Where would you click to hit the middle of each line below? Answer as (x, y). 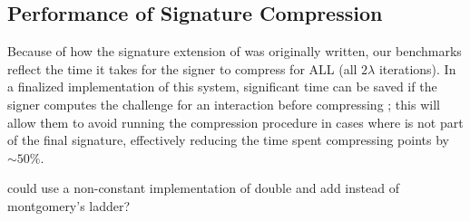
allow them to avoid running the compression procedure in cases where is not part (235, 122)
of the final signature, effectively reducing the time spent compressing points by (228, 140)
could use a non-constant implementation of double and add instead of (203, 188)
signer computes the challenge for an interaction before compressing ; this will (224, 104)
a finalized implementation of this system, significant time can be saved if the (222, 86)
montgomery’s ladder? (69, 205)
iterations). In (417, 68)
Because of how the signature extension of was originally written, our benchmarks (235, 51)
